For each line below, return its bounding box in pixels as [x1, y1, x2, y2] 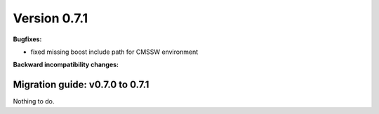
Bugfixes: [13, 35, 42, 43]
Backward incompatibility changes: [13, 60, 119, 69]
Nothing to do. [13, 97, 55, 106]
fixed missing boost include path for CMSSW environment [30, 48, 199, 56]
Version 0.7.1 [13, 10, 88, 26]
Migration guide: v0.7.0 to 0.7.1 [13, 79, 149, 91]
